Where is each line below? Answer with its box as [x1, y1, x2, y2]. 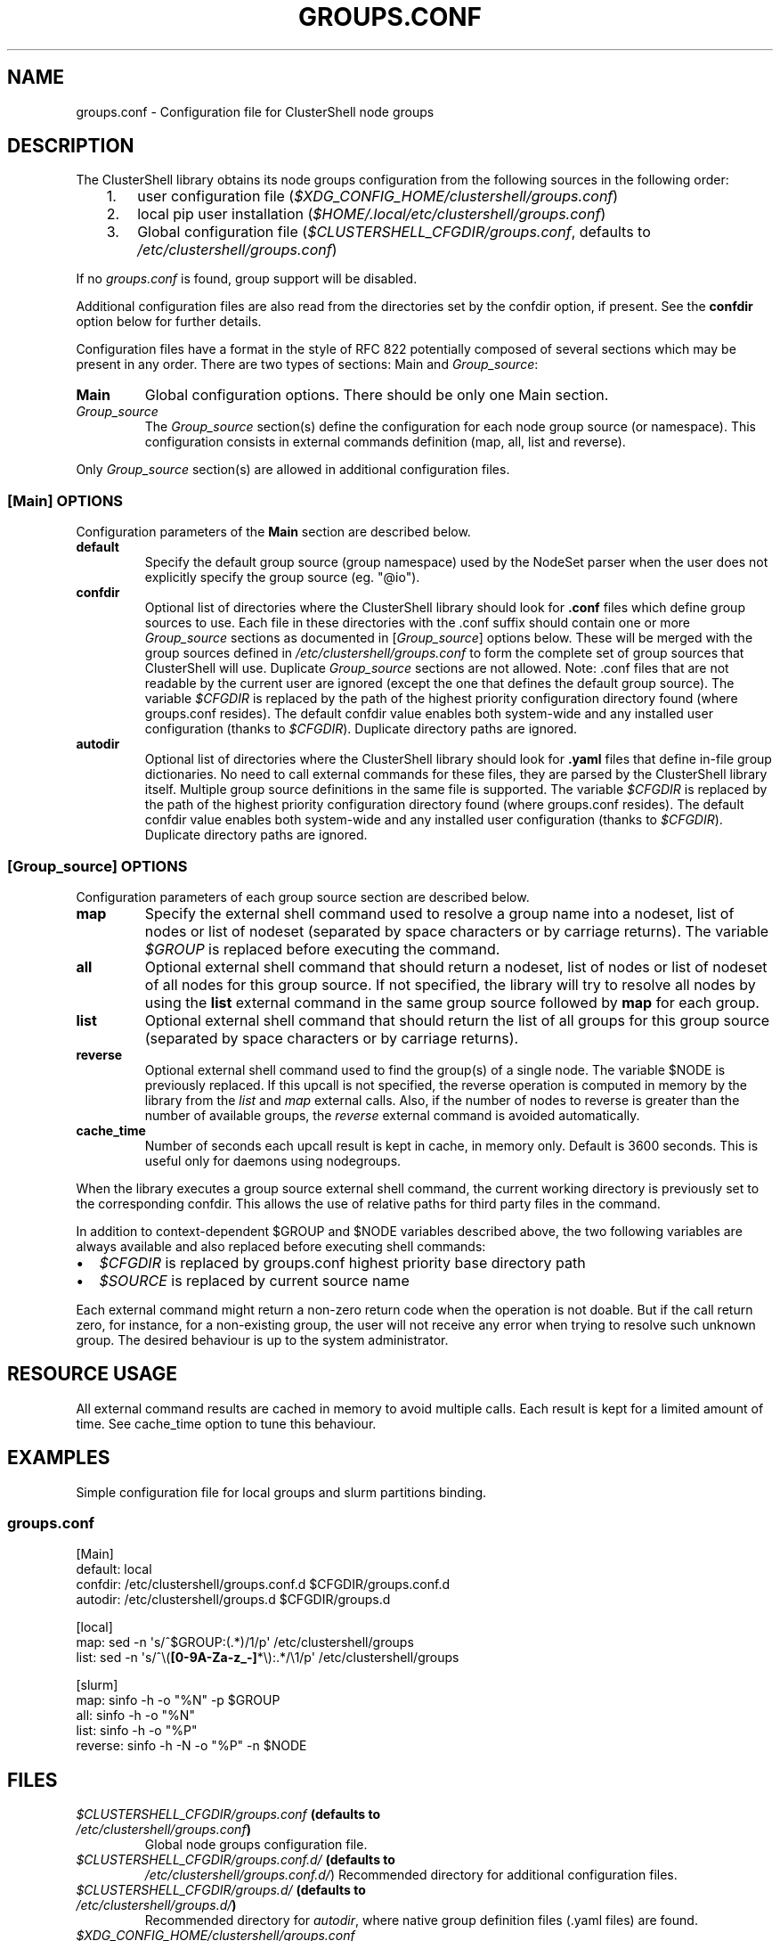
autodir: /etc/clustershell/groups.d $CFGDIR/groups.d [76, 1592, 391, 1608]
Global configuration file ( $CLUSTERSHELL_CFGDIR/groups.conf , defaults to [137, 223, 651, 242]
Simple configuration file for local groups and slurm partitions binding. [76, 1484, 487, 1500]
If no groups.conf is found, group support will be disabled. [76, 271, 418, 287]
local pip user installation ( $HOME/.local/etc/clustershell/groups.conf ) [137, 205, 606, 224]
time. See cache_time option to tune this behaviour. [76, 1415, 377, 1431]
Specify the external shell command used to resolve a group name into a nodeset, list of [144, 904, 735, 922]
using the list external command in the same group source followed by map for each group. [144, 993, 760, 1011]
